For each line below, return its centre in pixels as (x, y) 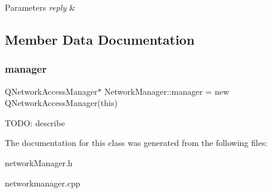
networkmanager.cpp (43, 183)
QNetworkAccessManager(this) (61, 103)
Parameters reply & (40, 7)
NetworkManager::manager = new (167, 91)
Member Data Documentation (100, 39)
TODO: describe (35, 122)
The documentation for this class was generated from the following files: (136, 143)
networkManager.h (39, 162)
